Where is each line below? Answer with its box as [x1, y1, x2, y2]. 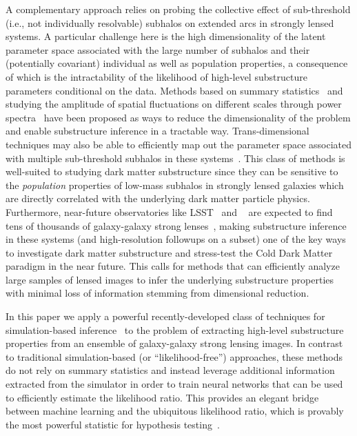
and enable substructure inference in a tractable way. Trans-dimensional [6, 123, 309, 138]
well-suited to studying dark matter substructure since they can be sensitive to [6, 164, 338, 179]
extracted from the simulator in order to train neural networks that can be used [6, 377, 343, 391]
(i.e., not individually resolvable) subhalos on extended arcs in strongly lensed [6, 15, 334, 30]
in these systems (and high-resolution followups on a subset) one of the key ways [6, 232, 346, 246]
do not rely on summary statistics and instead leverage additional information [6, 363, 335, 377]
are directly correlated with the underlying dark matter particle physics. [6, 191, 310, 206]
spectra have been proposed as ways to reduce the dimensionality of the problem [6, 110, 351, 124]
